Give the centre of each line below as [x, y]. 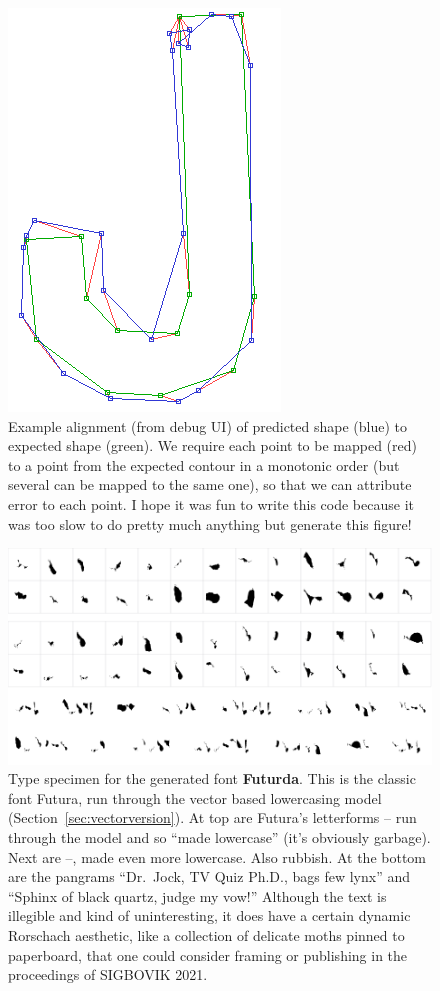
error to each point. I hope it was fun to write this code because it [211, 503]
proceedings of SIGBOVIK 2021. [108, 974]
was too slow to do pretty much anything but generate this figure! [210, 523]
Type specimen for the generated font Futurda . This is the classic [212, 778]
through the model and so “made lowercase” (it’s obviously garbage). [219, 837]
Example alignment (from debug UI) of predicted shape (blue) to [207, 425]
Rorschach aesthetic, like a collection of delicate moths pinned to [206, 935]
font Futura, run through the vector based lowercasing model [195, 797]
